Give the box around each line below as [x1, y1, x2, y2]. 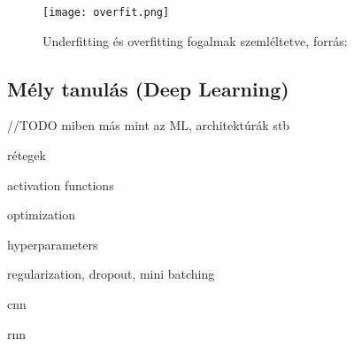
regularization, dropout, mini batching [7, 265, 215, 283]
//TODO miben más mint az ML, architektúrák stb [7, 116, 290, 135]
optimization [7, 205, 76, 224]
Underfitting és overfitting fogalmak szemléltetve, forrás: [42, 31, 348, 50]
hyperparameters [7, 235, 98, 253]
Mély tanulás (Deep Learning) [7, 74, 289, 102]
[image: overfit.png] [42, 6, 170, 19]
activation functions [7, 175, 114, 194]
